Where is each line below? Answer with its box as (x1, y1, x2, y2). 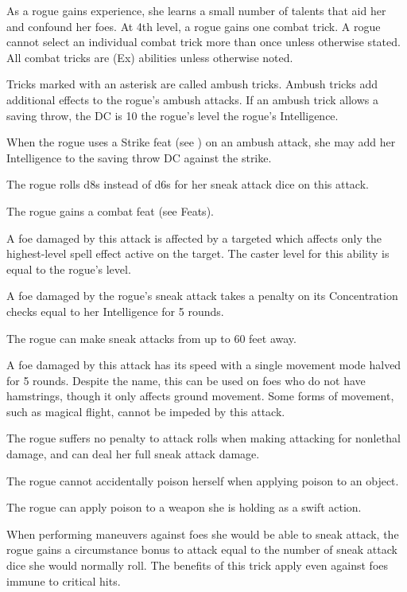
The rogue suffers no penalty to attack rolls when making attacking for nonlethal (6, 430, 401, 446)
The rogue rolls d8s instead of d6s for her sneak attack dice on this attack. (6, 176, 369, 193)
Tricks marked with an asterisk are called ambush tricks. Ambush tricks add (6, 76, 378, 92)
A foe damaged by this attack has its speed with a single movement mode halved (6, 356, 401, 373)
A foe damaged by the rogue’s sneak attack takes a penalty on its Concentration (6, 287, 398, 304)
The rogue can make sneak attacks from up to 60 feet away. (6, 329, 297, 346)
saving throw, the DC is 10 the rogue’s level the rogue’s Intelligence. (6, 107, 339, 123)
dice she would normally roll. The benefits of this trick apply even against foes (6, 557, 389, 574)
